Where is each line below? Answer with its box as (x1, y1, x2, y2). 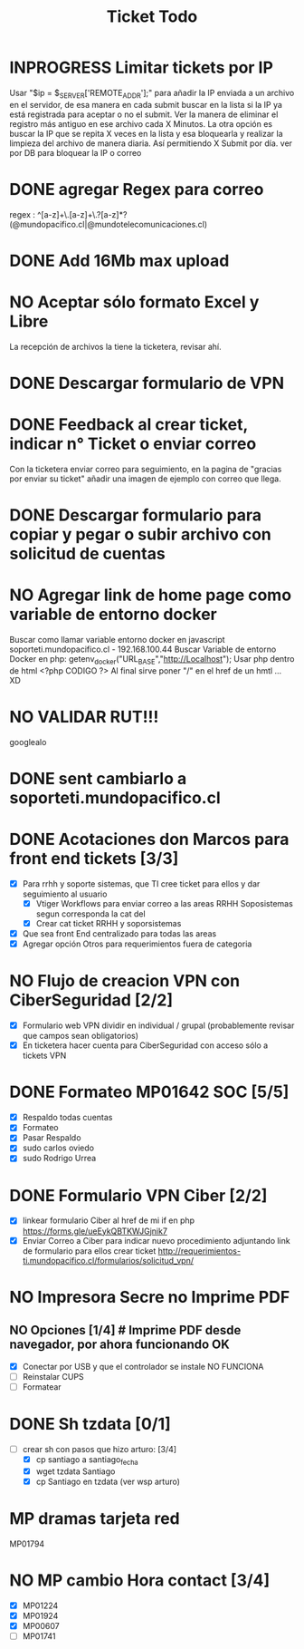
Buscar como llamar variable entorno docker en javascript (9, 635, 225, 645)
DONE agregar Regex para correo (9, 179, 264, 199)
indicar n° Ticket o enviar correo (9, 433, 257, 454)
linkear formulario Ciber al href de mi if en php (22, 1215, 195, 1226)
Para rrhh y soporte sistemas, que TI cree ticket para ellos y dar (22, 878, 261, 889)
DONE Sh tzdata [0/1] (9, 1413, 172, 1434)
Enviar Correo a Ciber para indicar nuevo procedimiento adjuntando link (22, 1235, 291, 1246)
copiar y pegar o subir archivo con (9, 524, 271, 545)
